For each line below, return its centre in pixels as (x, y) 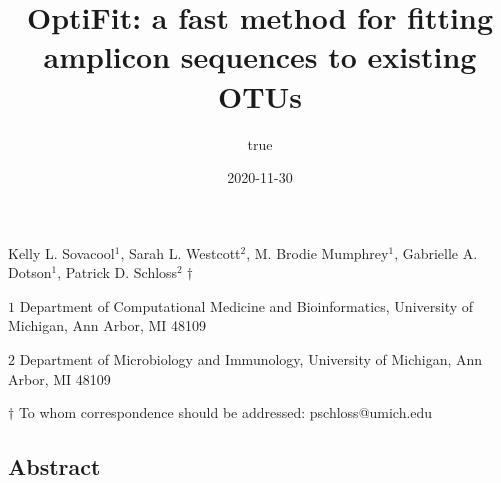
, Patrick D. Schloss (117, 272)
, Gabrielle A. (436, 252)
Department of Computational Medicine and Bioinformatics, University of (246, 305)
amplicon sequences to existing (260, 56)
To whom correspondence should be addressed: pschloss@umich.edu (225, 412)
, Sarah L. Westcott (180, 252)
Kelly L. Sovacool (61, 252)
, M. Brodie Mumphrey (317, 252)
